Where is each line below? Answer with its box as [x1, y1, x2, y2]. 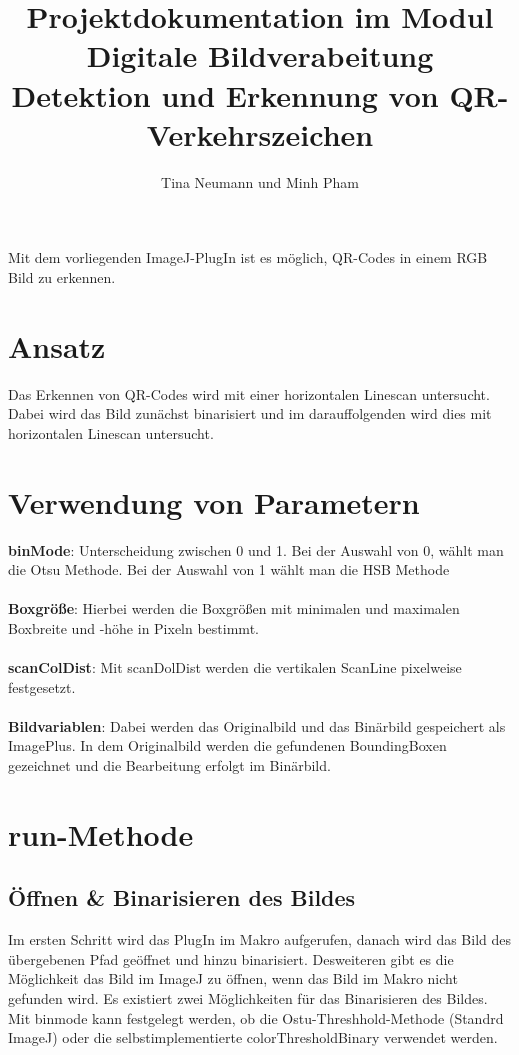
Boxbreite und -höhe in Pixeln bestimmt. [8, 617, 259, 638]
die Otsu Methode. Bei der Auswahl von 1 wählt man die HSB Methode [8, 559, 450, 580]
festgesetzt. [8, 676, 76, 697]
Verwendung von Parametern [8, 481, 420, 522]
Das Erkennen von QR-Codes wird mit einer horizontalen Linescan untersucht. [8, 383, 490, 404]
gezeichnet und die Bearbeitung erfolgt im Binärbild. [8, 755, 331, 776]
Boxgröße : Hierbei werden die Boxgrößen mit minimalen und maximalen [8, 598, 460, 619]
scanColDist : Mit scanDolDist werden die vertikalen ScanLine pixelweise [8, 657, 462, 678]
